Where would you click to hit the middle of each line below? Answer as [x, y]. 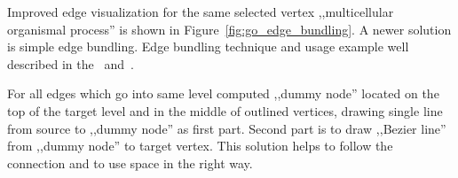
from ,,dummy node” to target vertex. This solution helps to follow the [200, 146]
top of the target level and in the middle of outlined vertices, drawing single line [225, 110]
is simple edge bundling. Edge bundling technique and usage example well [208, 46]
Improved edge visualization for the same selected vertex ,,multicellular [201, 12]
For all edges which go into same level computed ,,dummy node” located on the [223, 93]
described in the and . [71, 63]
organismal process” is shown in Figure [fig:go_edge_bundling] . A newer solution [229, 29]
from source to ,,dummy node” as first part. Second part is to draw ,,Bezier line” [227, 128]
